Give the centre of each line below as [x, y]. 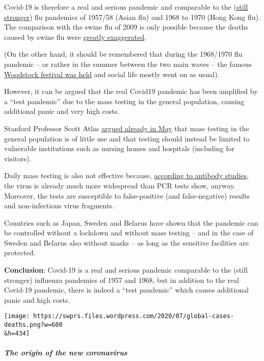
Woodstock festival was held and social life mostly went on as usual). [112, 74]
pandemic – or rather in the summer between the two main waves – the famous [128, 64]
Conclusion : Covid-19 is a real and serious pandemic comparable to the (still [126, 270]
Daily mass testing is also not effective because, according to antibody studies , [126, 175]
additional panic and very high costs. [62, 111]
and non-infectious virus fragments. [59, 206]
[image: [17, 316]
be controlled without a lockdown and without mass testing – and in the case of [129, 233]
